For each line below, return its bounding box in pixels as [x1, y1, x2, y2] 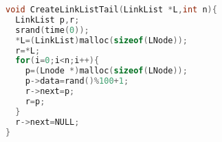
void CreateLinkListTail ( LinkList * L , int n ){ [5, 5, 217, 14]
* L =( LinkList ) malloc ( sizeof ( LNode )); [15, 35, 188, 45]
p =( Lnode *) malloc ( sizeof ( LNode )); [25, 66, 188, 76]
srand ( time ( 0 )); [15, 25, 89, 35]
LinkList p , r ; [15, 14, 80, 25]
